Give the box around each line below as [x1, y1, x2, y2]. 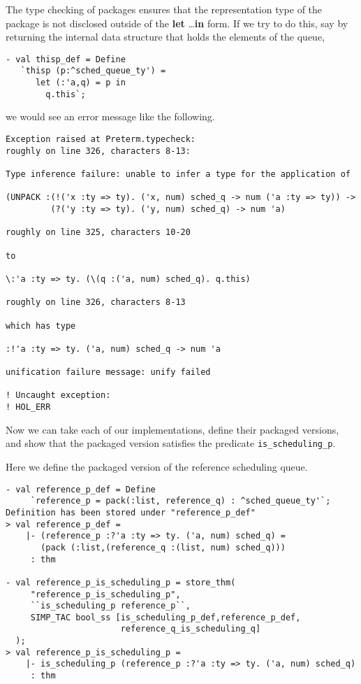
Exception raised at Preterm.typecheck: [6, 134, 196, 144]
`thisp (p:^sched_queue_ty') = [20, 66, 166, 76]
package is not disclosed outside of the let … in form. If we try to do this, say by [6, 15, 348, 30]
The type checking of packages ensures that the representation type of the [6, 2, 323, 16]
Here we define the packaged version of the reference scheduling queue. [6, 459, 308, 473]
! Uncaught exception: [6, 390, 111, 401]
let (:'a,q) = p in [35, 78, 126, 88]
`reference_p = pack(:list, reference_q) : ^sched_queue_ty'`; [30, 496, 331, 506]
